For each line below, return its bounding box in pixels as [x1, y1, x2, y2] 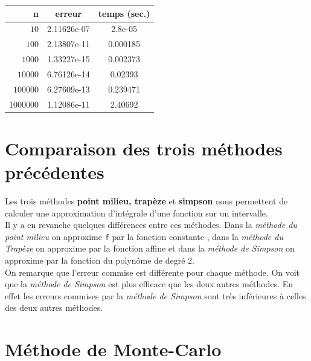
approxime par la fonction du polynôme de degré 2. [5, 254, 194, 266]
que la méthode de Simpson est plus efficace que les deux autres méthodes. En [5, 278, 293, 290]
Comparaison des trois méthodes [5, 135, 283, 160]
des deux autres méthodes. [5, 301, 103, 314]
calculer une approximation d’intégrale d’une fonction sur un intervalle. [5, 206, 268, 219]
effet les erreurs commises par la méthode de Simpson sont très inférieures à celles [5, 289, 306, 302]
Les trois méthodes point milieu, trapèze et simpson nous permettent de [5, 194, 288, 207]
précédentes [5, 160, 104, 184]
